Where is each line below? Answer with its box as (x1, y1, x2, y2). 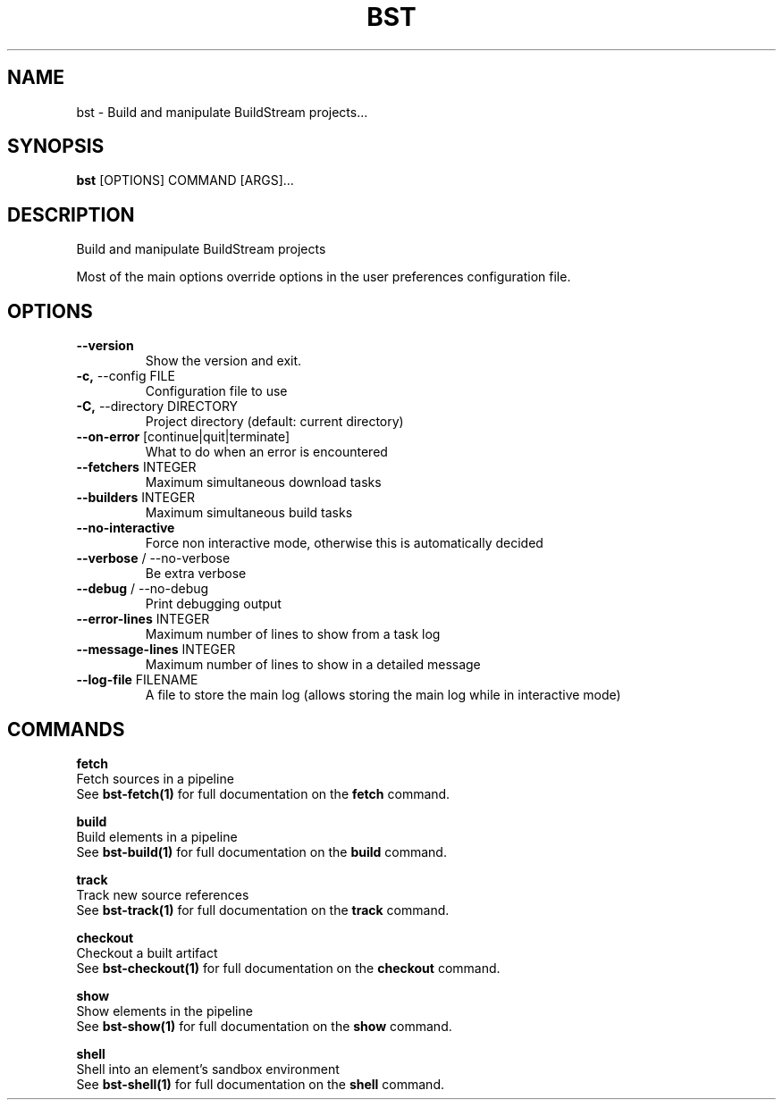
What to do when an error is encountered (145, 444, 388, 460)
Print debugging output (145, 596, 282, 612)
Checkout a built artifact (76, 944, 218, 960)
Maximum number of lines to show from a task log (145, 626, 441, 642)
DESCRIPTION (7, 203, 135, 226)
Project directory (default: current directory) (145, 414, 404, 430)
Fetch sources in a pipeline (76, 770, 234, 786)
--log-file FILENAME (76, 672, 198, 688)
